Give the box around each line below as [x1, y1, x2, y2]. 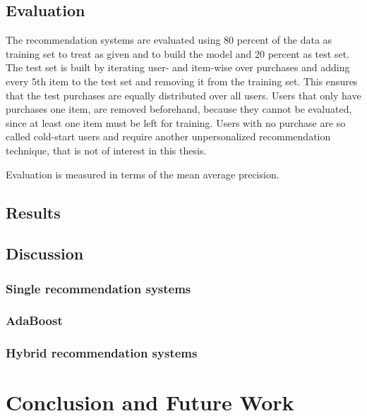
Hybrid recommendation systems [6, 344, 198, 362]
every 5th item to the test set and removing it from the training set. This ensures [6, 73, 358, 88]
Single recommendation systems [6, 279, 191, 297]
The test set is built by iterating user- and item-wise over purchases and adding [6, 60, 350, 75]
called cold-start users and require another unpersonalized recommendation [6, 129, 331, 144]
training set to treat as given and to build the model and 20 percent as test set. [6, 46, 349, 61]
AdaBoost [6, 312, 63, 329]
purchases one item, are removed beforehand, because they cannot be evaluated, [6, 102, 352, 116]
